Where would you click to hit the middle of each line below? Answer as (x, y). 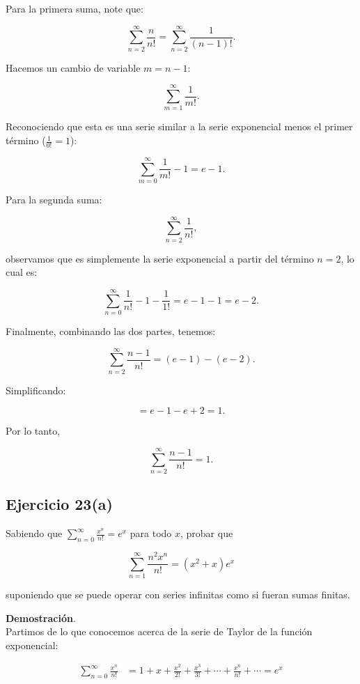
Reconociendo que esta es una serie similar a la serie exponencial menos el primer (179, 126)
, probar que (207, 533)
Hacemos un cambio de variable (73, 67)
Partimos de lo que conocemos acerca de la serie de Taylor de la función (159, 631)
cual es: (22, 272)
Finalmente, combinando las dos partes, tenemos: (111, 331)
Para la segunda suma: (54, 199)
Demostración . (41, 617)
